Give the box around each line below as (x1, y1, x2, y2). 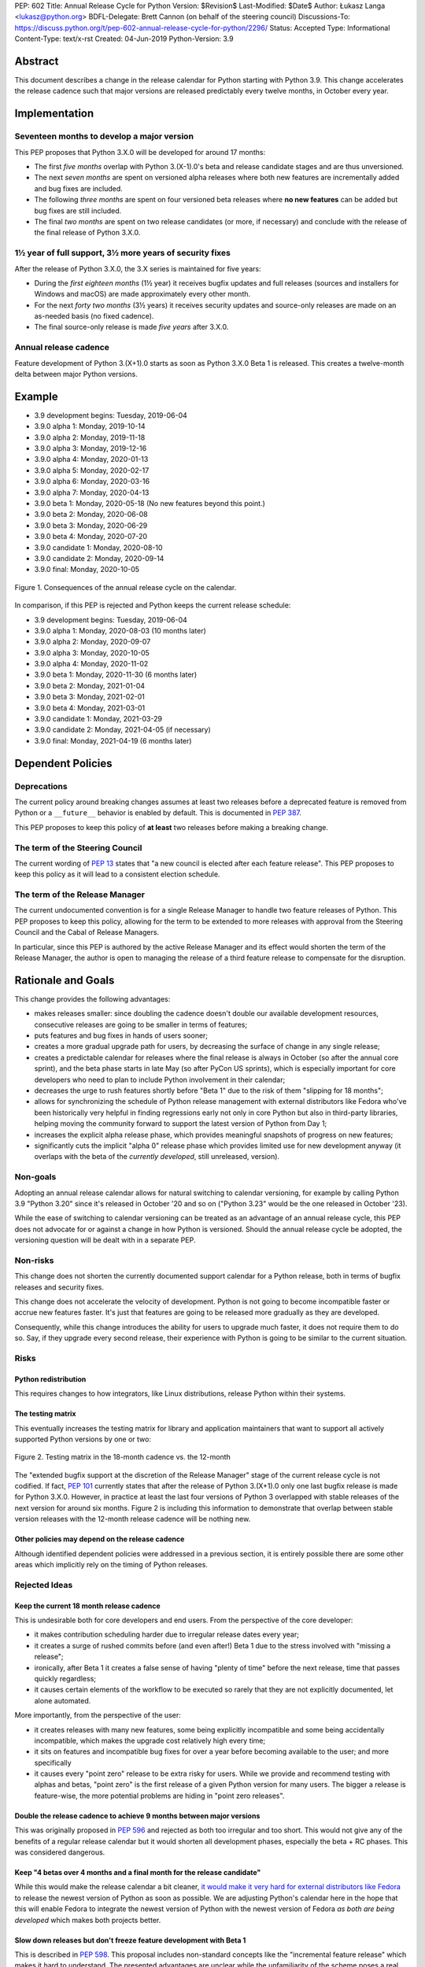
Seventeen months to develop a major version (14, 131, 194, 142)
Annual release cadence (14, 342, 110, 353)
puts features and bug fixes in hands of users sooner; (34, 1031, 209, 1040)
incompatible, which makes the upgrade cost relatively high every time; (34, 1736, 266, 1745)
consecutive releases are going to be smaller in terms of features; (34, 1020, 248, 1029)
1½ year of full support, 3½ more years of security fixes (14, 248, 231, 259)
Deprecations (14, 781, 68, 792)
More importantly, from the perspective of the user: (14, 1711, 181, 1720)
